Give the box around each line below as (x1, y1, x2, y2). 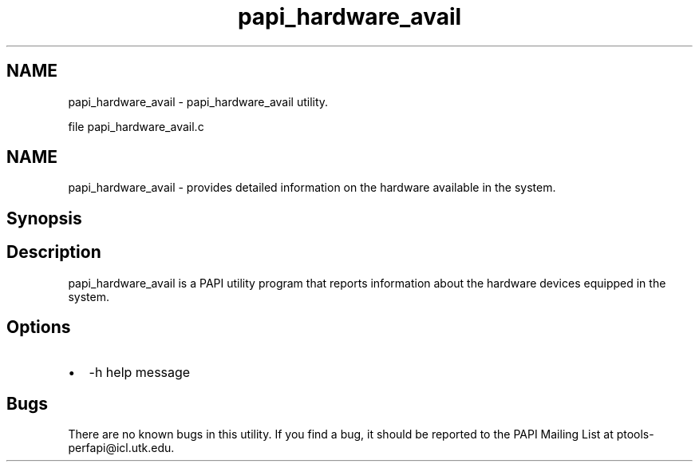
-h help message (89, 363, 191, 380)
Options (6, 317, 71, 338)
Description (6, 242, 101, 263)
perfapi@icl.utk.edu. (68, 441, 175, 455)
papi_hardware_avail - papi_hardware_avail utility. (68, 94, 329, 109)
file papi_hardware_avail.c (68, 119, 204, 133)
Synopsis (6, 208, 82, 228)
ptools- (616, 427, 654, 442)
